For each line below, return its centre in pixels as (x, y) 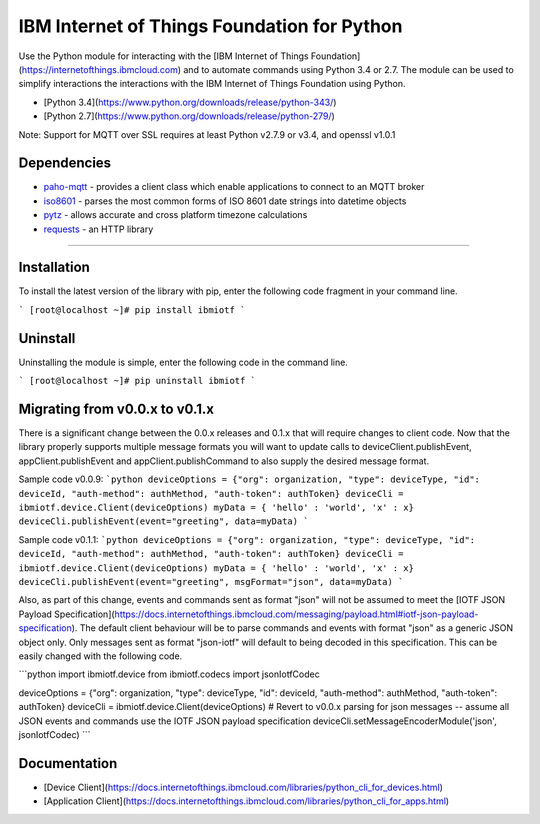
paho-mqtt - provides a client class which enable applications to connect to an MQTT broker (234, 187)
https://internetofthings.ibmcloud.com (100, 69)
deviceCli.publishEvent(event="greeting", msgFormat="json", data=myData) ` (211, 581)
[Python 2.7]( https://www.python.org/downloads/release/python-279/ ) (189, 116)
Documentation (68, 763)
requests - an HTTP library (98, 229)
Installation (54, 267)
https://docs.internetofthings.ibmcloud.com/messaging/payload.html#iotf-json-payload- (296, 614)
